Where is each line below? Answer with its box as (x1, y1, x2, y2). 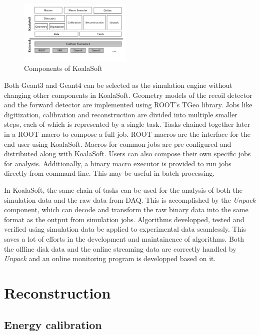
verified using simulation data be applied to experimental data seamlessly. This (4, 224, 246, 234)
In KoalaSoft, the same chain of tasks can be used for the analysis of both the (4, 185, 242, 195)
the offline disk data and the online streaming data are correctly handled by (4, 243, 236, 254)
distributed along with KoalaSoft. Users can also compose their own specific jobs (4, 148, 251, 159)
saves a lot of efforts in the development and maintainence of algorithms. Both (4, 233, 244, 244)
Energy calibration (4, 317, 102, 332)
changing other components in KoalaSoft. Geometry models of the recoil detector (4, 89, 252, 100)
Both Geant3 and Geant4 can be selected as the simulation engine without (4, 80, 232, 90)
